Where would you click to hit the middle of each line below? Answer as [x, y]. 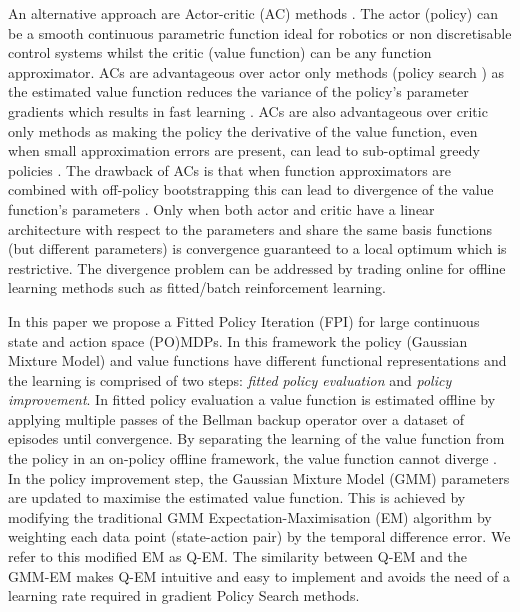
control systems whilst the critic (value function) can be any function [220, 52]
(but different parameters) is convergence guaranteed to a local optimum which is [257, 248]
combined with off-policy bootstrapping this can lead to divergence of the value [251, 189]
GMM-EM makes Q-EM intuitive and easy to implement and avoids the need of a [259, 575]
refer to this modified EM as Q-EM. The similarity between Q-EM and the [238, 556]
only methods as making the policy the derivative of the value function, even [243, 130]
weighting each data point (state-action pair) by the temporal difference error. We [259, 536]
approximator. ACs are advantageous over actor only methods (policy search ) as [256, 71]
